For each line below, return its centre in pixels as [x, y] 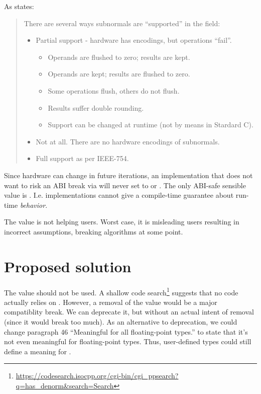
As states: [19, 6]
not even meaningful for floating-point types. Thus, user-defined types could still [128, 341]
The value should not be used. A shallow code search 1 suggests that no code [121, 291]
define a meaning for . [38, 351]
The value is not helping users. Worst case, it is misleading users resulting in [122, 222]
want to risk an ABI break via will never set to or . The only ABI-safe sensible [125, 185]
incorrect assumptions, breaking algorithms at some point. [94, 231]
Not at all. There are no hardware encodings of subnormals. [128, 141]
